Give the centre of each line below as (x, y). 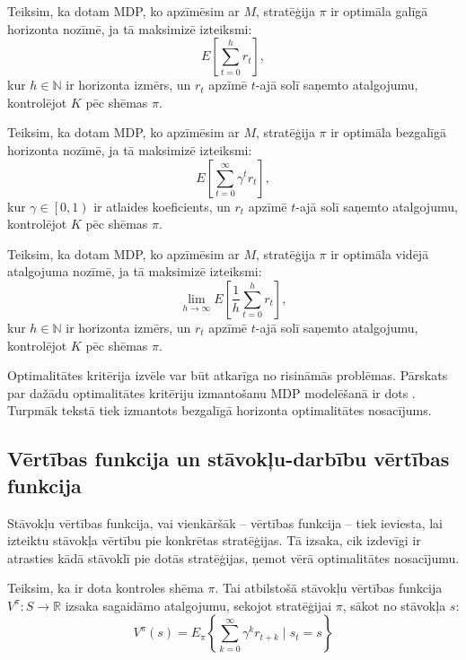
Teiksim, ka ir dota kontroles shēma (106, 588)
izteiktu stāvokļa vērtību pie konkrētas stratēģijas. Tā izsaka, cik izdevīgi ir (214, 540)
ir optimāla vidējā (380, 253)
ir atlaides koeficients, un (162, 206)
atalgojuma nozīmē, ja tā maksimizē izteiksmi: (135, 271)
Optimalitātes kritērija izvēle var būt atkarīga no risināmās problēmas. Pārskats (228, 375)
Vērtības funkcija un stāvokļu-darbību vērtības (229, 459)
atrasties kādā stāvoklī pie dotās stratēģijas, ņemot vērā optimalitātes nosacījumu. (233, 557)
